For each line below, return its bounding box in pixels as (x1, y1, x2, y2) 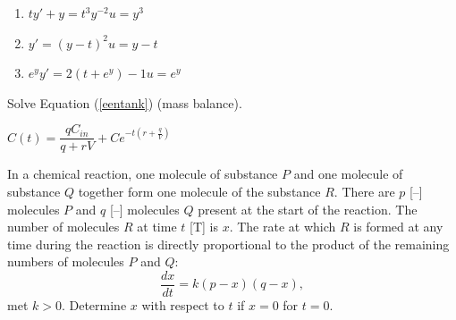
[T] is (190, 217, 218, 236)
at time (137, 217, 177, 236)
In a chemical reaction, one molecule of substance (7, 164, 278, 183)
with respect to (141, 296, 224, 315)
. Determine (61, 296, 127, 315)
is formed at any (353, 217, 443, 236)
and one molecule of (293, 164, 403, 183)
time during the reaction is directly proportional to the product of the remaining (7, 234, 450, 253)
